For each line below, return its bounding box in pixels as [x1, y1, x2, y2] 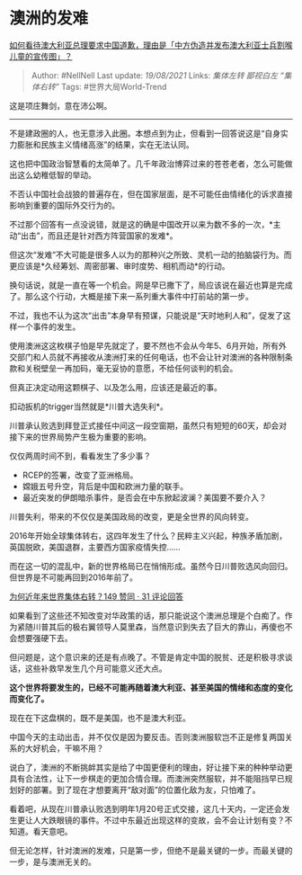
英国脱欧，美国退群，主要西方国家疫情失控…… [9, 541, 182, 552]
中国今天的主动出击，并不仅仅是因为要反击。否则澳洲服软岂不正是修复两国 [9, 731, 285, 742]
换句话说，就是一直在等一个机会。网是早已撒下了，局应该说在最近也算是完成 [9, 280, 293, 290]
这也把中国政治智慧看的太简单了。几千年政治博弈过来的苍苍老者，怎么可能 [9, 158, 285, 169]
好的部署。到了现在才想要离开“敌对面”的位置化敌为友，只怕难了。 [16, 784, 261, 795]
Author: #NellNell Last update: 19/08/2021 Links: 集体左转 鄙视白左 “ [31, 69, 285, 81]
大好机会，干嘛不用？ [24, 743, 104, 754]
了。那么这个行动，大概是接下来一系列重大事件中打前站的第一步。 [9, 290, 253, 301]
